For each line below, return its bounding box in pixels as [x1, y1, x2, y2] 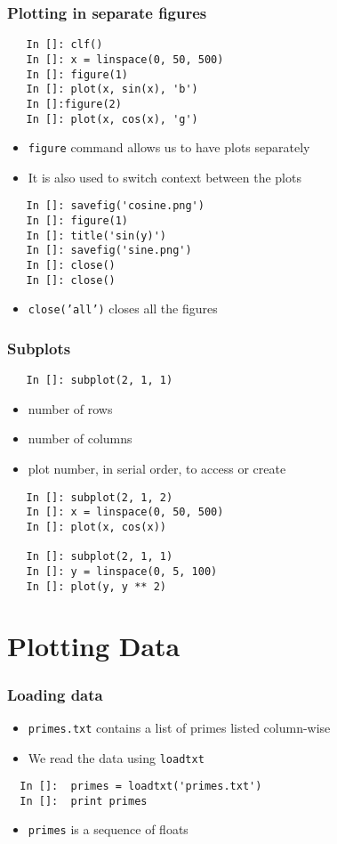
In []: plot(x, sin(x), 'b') [26, 83, 198, 96]
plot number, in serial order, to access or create [28, 459, 286, 478]
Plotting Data [7, 628, 181, 664]
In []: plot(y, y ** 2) [26, 580, 166, 593]
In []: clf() [26, 38, 103, 52]
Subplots [7, 337, 71, 359]
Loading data [7, 683, 103, 705]
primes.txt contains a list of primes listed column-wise [28, 718, 331, 736]
